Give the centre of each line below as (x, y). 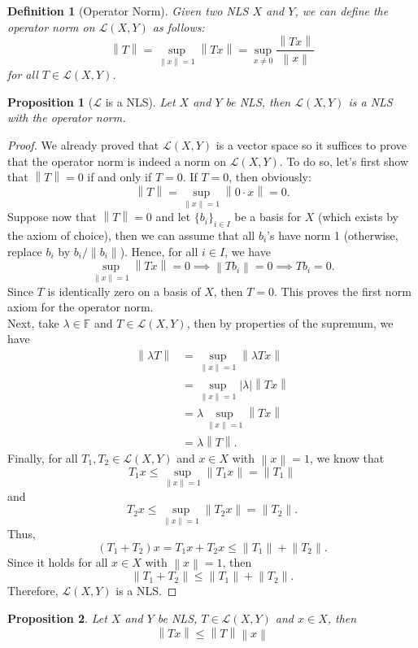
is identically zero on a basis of (124, 291)
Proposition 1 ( (50, 101)
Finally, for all (43, 457)
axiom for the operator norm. (81, 307)
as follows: (179, 26)
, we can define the (342, 11)
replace (25, 251)
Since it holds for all (58, 562)
